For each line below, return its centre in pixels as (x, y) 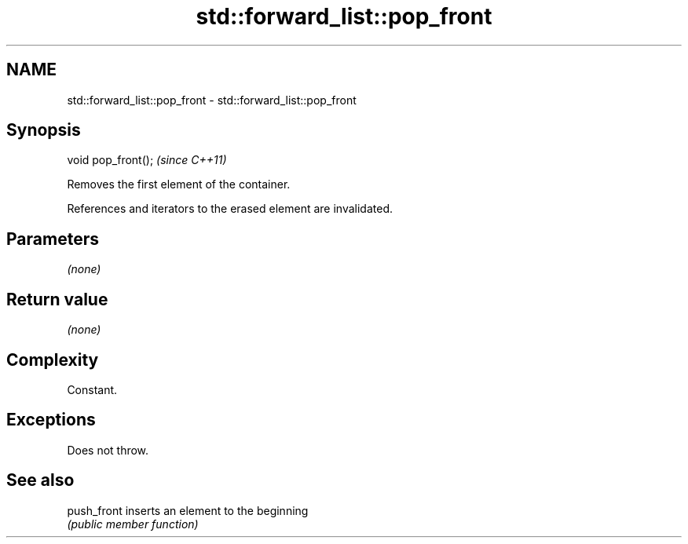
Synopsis (44, 130)
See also (40, 480)
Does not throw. (108, 450)
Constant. (92, 389)
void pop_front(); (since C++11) (147, 160)
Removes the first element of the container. (179, 184)
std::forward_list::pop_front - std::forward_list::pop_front (212, 100)
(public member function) (133, 524)
